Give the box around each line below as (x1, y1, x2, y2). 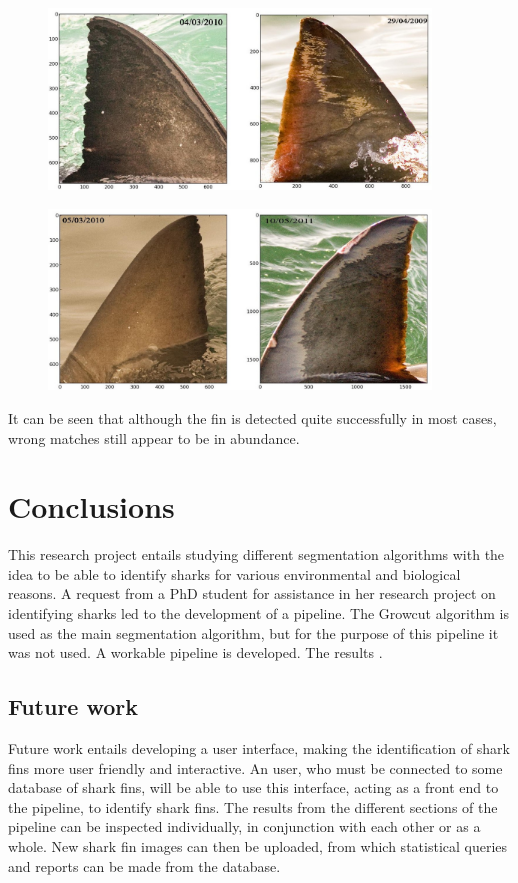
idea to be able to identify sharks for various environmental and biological (8, 563, 461, 584)
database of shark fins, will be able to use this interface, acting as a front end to (8, 777, 499, 798)
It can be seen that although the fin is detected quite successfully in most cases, (8, 407, 497, 428)
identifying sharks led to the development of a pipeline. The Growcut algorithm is (8, 603, 509, 624)
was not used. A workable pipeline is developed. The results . (8, 642, 383, 663)
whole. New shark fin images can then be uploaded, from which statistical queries (8, 835, 508, 856)
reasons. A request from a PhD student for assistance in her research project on (8, 583, 496, 604)
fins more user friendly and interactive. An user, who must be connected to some (8, 757, 503, 778)
